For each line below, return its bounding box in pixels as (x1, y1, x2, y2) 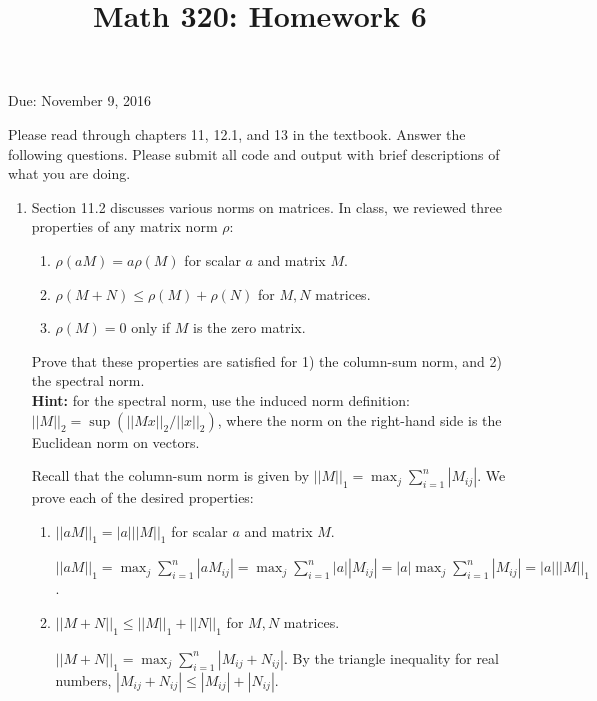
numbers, (55, 669, 112, 690)
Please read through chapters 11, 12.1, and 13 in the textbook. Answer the (8, 123, 466, 144)
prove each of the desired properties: (31, 487, 254, 508)
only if (131, 317, 171, 338)
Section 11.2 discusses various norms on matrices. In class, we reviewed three (31, 196, 502, 217)
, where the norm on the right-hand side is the (217, 409, 502, 430)
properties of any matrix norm (31, 216, 218, 237)
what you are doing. (8, 163, 131, 184)
